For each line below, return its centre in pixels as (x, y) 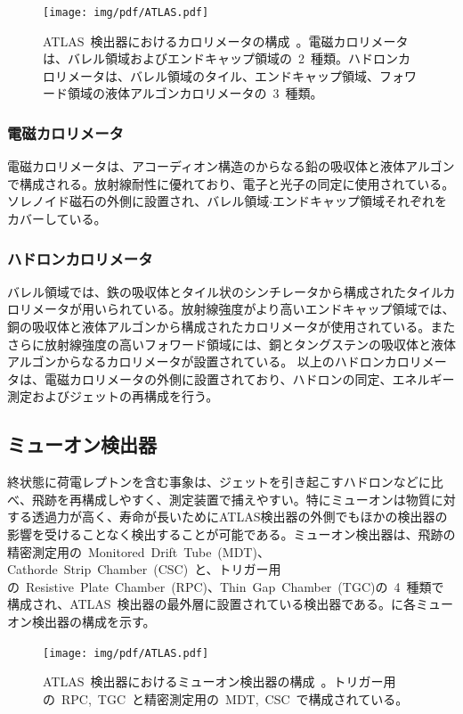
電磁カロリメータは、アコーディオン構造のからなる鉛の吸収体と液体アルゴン (231, 166)
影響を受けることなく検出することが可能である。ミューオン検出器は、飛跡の (231, 533)
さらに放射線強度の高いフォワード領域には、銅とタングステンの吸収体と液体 (231, 344)
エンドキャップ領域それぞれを (360, 201)
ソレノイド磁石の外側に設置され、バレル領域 (138, 201)
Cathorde (32, 569)
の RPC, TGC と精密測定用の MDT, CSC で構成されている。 (226, 698)
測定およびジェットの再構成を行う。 (113, 396)
